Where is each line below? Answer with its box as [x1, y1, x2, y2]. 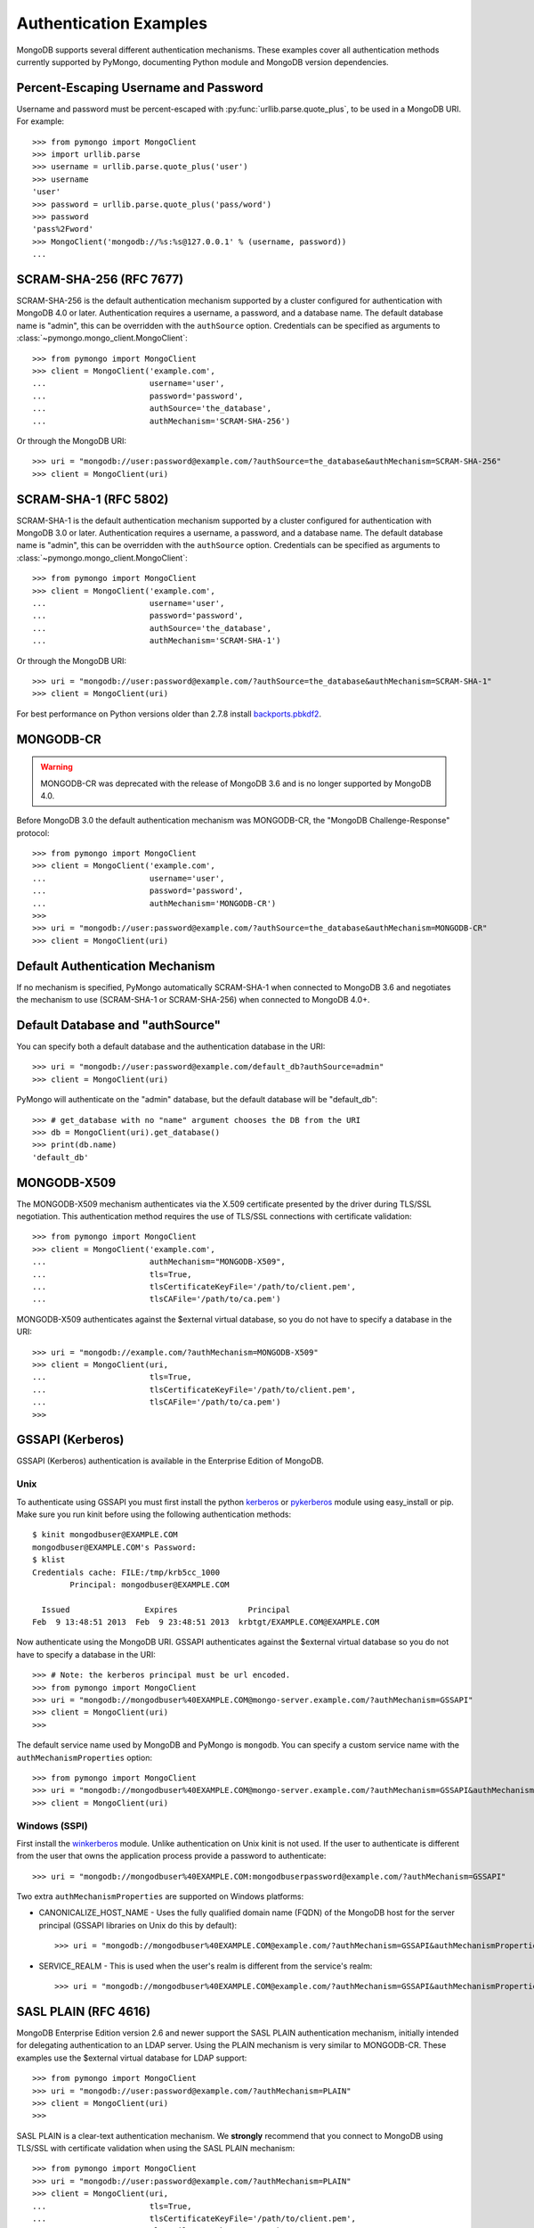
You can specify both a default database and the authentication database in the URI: [16, 1041, 326, 1052]
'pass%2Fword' [32, 224, 93, 234]
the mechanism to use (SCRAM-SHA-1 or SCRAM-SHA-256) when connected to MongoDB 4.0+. [16, 995, 370, 1005]
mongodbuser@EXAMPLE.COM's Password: [32, 1542, 198, 1552]
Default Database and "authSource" [16, 1017, 222, 1033]
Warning [40, 762, 73, 773]
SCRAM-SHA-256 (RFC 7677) [16, 272, 184, 287]
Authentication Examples [16, 13, 208, 33]
